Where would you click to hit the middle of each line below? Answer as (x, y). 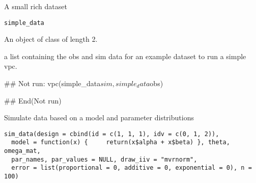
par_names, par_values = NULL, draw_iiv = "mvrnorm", (104, 159)
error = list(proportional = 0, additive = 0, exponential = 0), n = (132, 168)
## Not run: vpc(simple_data (52, 83)
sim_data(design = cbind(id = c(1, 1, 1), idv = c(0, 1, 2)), (112, 134)
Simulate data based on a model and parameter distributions (99, 117)
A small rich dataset (36, 6)
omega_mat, (22, 151)
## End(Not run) (33, 100)
